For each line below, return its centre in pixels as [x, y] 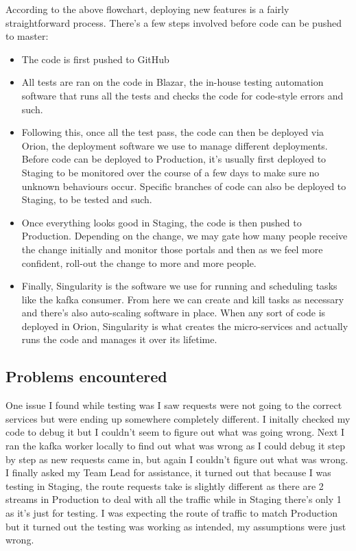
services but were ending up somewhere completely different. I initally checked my [178, 418]
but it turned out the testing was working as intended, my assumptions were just [176, 526]
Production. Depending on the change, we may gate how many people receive [185, 236]
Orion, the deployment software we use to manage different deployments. [175, 145]
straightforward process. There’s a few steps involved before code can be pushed [174, 22]
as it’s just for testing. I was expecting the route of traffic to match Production [172, 513]
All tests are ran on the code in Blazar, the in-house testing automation [173, 82]
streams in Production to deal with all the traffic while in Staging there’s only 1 [174, 499]
